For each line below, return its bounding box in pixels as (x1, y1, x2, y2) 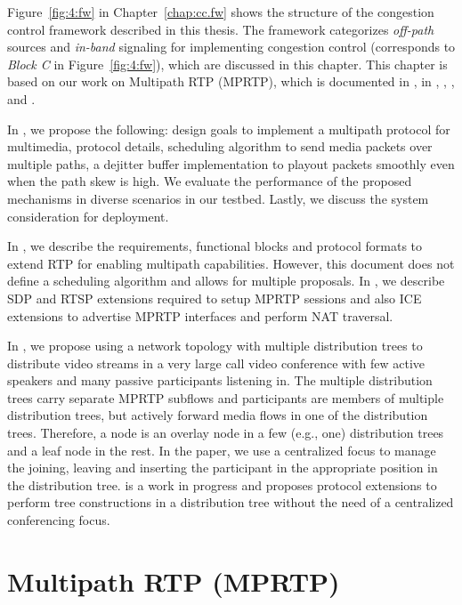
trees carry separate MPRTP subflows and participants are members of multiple (7, 388, 444, 407)
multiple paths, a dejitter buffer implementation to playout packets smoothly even (7, 154, 455, 173)
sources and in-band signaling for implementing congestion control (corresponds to (7, 37, 456, 56)
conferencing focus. (7, 511, 110, 529)
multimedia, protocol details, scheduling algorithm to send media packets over (7, 137, 433, 156)
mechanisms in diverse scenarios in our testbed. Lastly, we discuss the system (7, 189, 429, 207)
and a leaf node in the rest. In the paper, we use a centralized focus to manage (7, 440, 436, 459)
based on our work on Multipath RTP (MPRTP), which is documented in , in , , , (7, 72, 455, 91)
